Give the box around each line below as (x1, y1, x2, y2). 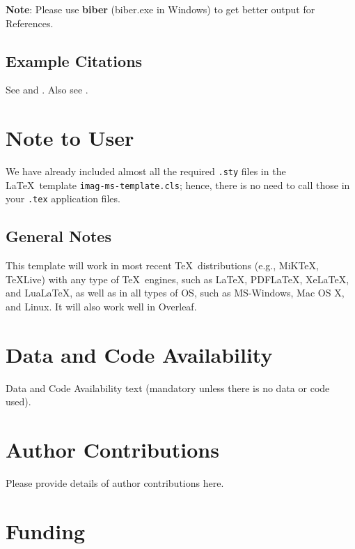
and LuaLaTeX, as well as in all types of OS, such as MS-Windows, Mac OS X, (6, 285, 345, 300)
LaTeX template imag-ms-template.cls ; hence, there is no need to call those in (6, 177, 350, 192)
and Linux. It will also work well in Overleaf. (6, 299, 197, 314)
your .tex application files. (6, 191, 120, 206)
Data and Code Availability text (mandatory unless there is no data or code (6, 380, 330, 395)
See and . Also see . (6, 82, 88, 97)
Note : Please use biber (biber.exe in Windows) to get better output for (6, 2, 315, 16)
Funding (6, 516, 86, 545)
